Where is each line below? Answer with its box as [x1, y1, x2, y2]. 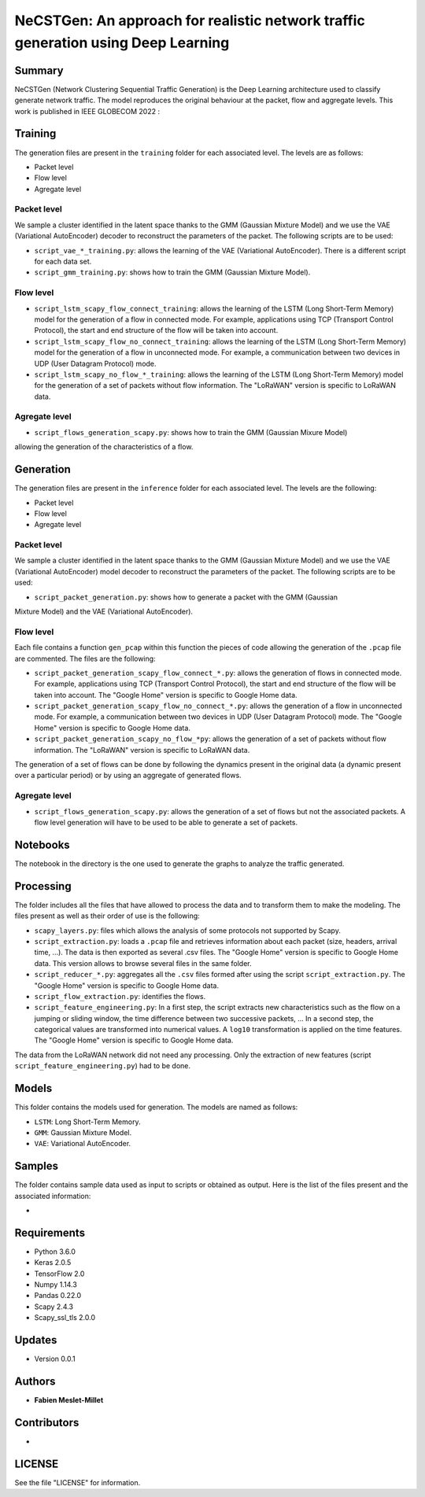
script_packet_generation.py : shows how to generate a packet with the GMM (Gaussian [34, 592, 338, 602]
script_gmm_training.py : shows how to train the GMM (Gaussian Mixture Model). [34, 267, 311, 277]
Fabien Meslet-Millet [34, 1396, 104, 1405]
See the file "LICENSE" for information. [14, 1477, 141, 1487]
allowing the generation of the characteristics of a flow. [14, 442, 194, 452]
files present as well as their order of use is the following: [14, 911, 200, 920]
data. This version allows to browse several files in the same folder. [34, 958, 252, 968]
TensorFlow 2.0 [34, 1269, 85, 1278]
